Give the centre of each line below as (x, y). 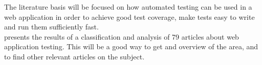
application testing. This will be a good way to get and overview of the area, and (131, 46)
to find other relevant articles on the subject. (74, 56)
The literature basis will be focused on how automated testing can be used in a (128, 7)
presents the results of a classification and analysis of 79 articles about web (122, 36)
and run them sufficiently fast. (51, 27)
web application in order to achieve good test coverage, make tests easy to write (129, 17)
